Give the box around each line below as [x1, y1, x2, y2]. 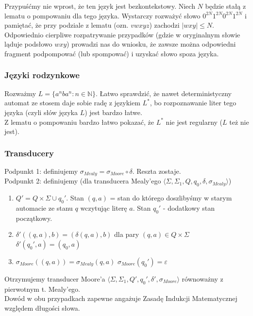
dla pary [114, 229, 139, 239]
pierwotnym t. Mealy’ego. [4, 283, 80, 294]
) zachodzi [149, 20, 180, 30]
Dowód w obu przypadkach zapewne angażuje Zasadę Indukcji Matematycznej [4, 293, 237, 303]
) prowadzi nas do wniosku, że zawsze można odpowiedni [67, 39, 236, 49]
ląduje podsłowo [4, 39, 52, 49]
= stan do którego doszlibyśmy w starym [110, 193, 232, 203]
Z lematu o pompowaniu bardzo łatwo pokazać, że [4, 116, 154, 127]
